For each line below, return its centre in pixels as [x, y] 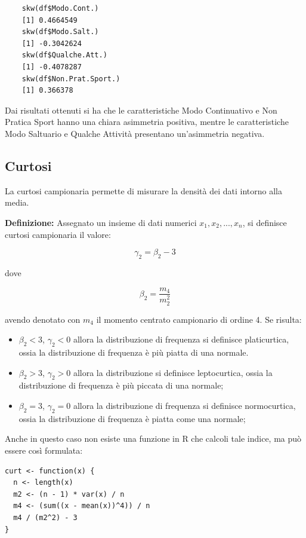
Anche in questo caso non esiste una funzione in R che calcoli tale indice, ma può [153, 438]
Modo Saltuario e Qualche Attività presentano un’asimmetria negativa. [135, 133]
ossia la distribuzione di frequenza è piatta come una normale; [132, 418]
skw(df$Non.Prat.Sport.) [71, 79]
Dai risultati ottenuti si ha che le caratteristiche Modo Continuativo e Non [141, 110]
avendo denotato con [43, 319]
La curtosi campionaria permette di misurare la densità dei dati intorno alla [144, 190]
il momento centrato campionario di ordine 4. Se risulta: [199, 319]
